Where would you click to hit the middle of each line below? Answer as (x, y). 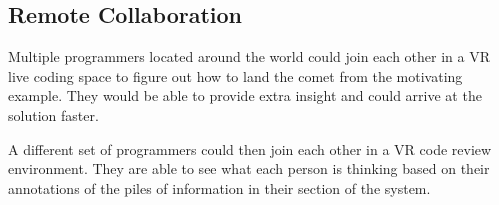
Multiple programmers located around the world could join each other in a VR (249, 56)
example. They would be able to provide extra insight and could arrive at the (245, 95)
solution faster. (53, 114)
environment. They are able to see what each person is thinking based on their (249, 168)
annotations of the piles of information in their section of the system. (219, 187)
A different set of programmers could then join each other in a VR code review (250, 148)
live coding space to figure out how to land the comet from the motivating (235, 75)
